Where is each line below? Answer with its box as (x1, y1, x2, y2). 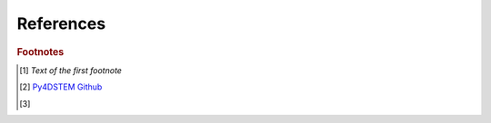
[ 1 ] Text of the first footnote (19, 64, 123, 76)
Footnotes (16, 45, 65, 58)
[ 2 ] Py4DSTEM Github (19, 81, 103, 92)
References (16, 14, 106, 33)
